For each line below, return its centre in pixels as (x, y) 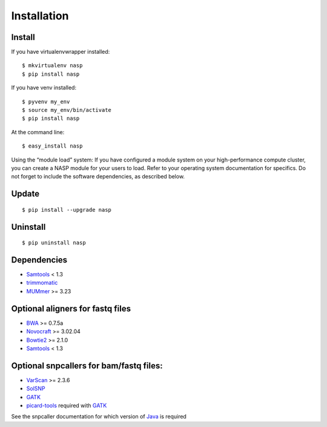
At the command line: (38, 132)
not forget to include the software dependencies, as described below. (98, 177)
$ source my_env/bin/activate (67, 110)
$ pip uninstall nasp (54, 243)
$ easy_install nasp (52, 146)
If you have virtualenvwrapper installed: (61, 52)
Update (25, 194)
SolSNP (36, 389)
